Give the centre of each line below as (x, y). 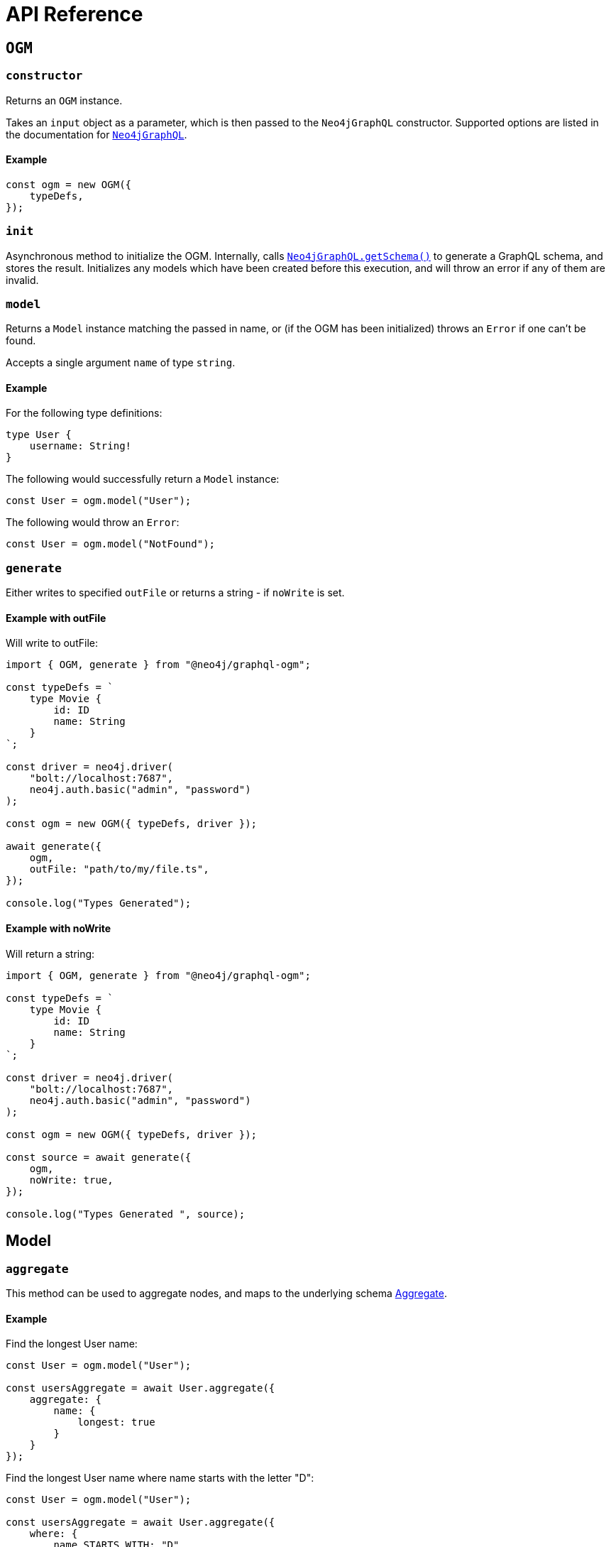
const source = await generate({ (99, 1157)
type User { (39, 435)
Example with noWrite (59, 929)
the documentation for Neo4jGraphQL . (97, 134)
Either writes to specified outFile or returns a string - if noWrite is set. (175, 593)
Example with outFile (56, 618)
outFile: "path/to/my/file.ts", (119, 869)
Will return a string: (50, 953)
